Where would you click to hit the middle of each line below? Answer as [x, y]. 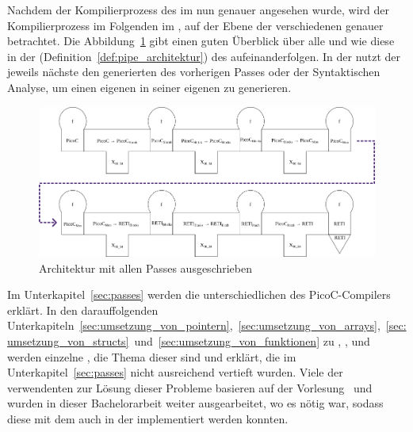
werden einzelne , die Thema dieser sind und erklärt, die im [152, 356]
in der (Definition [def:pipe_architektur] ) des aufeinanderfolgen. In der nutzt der [204, 56]
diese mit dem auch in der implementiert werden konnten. [148, 419]
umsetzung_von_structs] [68, 341]
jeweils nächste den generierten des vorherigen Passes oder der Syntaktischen [194, 72]
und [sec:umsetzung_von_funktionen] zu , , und [252, 341]
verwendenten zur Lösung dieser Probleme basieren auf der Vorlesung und [190, 387]
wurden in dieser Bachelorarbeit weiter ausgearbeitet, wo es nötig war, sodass [195, 403]
